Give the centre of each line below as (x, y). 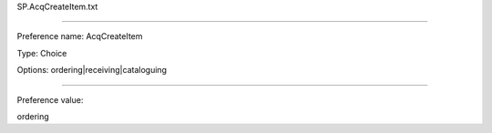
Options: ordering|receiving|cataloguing (92, 70)
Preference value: (50, 99)
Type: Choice (42, 53)
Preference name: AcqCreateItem (80, 36)
